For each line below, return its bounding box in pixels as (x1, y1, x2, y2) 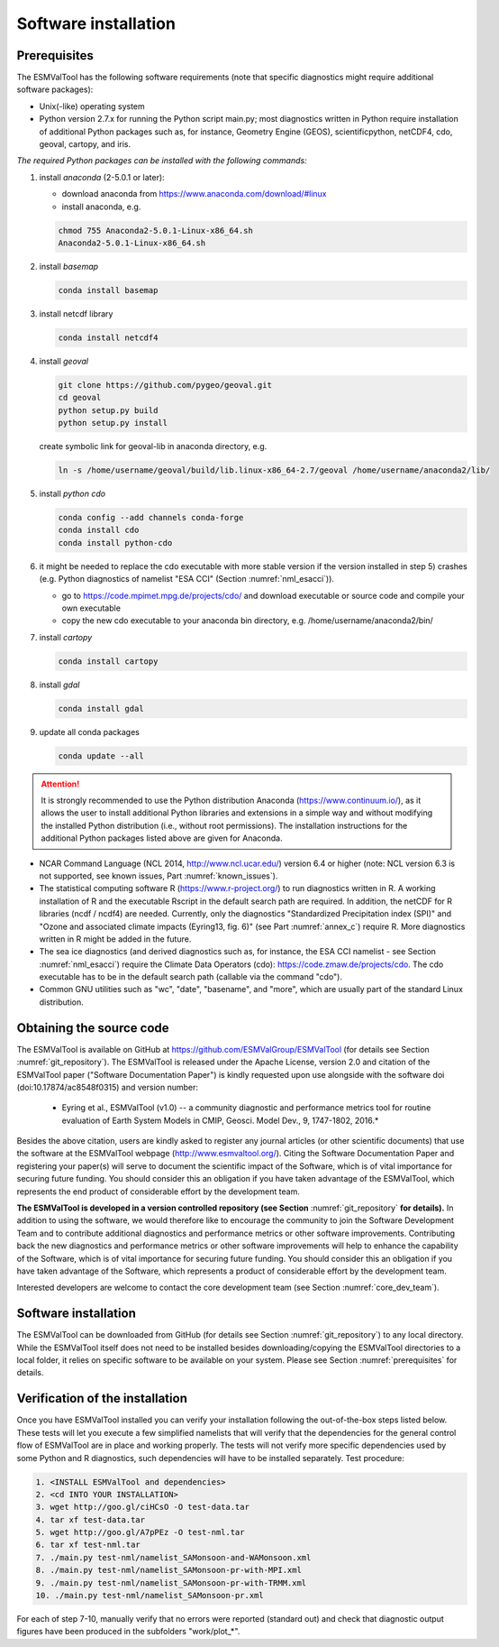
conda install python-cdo (58, 538, 173, 547)
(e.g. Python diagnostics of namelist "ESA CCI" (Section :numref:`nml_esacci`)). (39, 574, 335, 584)
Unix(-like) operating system (39, 100, 146, 112)
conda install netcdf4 (58, 332, 159, 343)
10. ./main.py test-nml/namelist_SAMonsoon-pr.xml (35, 1590, 265, 1601)
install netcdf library (39, 308, 113, 319)
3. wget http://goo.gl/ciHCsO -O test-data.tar (35, 1502, 249, 1513)
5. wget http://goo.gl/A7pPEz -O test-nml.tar (35, 1527, 245, 1538)
